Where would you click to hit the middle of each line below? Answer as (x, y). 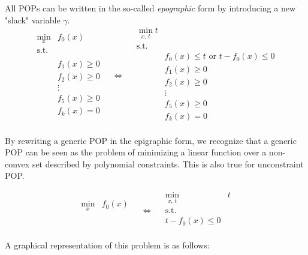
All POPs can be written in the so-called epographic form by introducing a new (150, 8)
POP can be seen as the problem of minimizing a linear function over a (136, 152)
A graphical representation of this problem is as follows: (107, 245)
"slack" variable (33, 19)
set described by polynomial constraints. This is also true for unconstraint (168, 163)
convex (17, 163)
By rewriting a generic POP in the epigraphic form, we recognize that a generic (151, 140)
